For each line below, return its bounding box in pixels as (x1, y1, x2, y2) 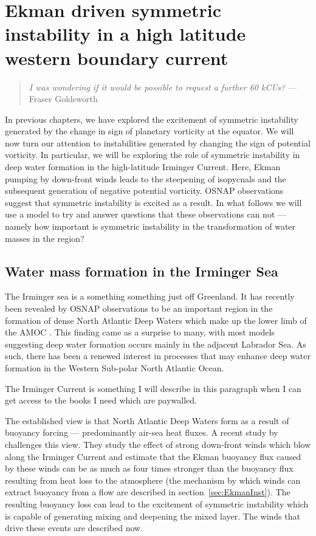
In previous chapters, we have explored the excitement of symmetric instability (5, 112, 298, 125)
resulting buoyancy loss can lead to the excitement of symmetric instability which (5, 497, 309, 510)
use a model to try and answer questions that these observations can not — (5, 208, 287, 221)
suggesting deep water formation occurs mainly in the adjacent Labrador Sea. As (5, 337, 306, 350)
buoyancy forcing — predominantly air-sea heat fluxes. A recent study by (5, 426, 278, 439)
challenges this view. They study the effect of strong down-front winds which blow (5, 438, 311, 450)
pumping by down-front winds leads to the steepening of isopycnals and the (5, 172, 286, 185)
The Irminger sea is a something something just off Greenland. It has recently (5, 290, 295, 303)
